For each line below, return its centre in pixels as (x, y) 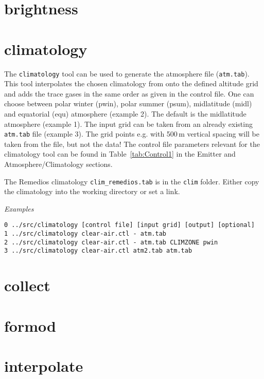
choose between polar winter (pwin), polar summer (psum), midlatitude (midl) (128, 103)
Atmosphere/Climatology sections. (58, 164)
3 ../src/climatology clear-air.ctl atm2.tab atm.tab (98, 251)
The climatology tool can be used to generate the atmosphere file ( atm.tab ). (127, 73)
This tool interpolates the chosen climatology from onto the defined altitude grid (131, 83)
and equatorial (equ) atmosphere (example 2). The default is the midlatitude (125, 113)
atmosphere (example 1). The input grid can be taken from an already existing (128, 124)
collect (27, 285)
